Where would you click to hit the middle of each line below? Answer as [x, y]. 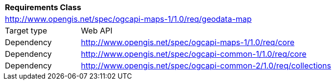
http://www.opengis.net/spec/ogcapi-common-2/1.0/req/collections [206, 66]
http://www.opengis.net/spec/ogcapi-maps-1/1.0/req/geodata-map [128, 19]
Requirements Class [43, 7]
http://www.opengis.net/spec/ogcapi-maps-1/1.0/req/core [188, 42]
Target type [26, 31]
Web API [97, 31]
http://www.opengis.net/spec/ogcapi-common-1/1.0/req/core [194, 54]
